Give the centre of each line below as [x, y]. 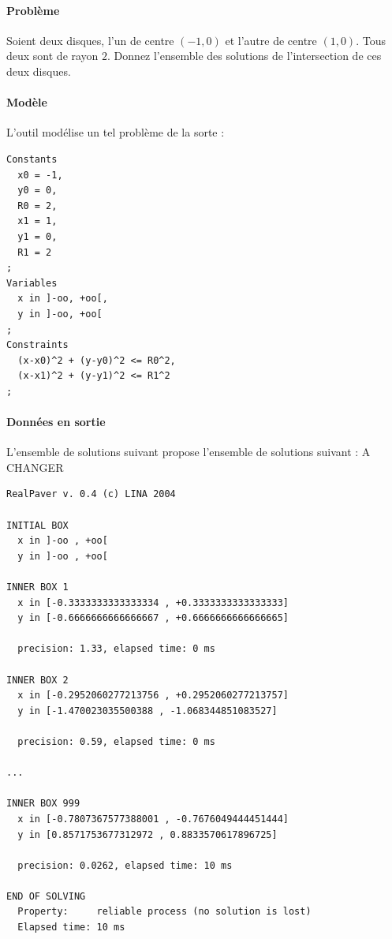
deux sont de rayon [52, 56]
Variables [32, 283]
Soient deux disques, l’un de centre [90, 40]
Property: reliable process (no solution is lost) [164, 912]
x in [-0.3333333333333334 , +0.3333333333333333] [153, 602]
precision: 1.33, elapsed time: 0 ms [116, 649]
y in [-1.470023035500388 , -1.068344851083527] [147, 711]
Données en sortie [56, 422]
